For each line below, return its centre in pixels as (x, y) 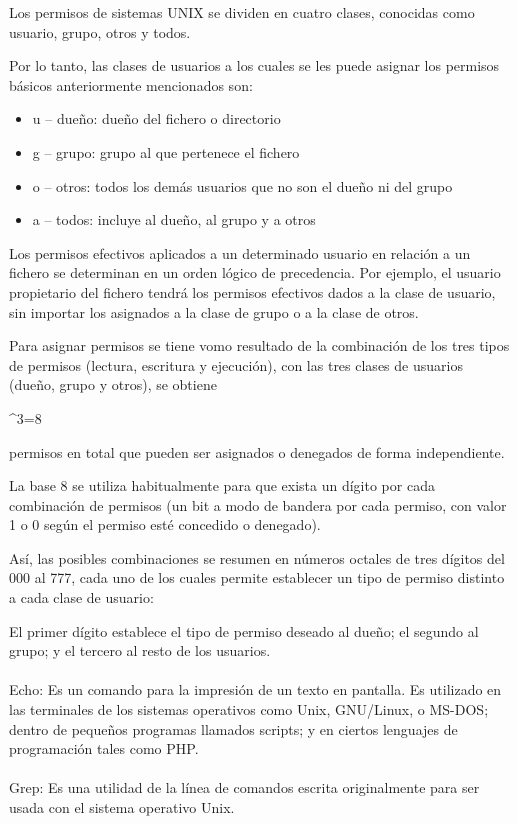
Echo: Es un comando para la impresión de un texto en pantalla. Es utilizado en (255, 689)
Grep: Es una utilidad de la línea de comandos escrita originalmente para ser (244, 787)
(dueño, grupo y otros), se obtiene (113, 384)
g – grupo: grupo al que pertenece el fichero (166, 151)
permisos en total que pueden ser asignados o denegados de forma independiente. (257, 451)
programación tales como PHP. (104, 748)
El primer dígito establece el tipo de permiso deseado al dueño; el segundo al (244, 630)
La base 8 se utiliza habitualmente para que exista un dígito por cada (222, 485)
